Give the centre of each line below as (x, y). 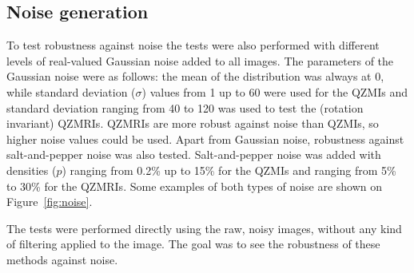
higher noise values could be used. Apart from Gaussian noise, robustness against (205, 138)
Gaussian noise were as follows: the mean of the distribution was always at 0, (195, 76)
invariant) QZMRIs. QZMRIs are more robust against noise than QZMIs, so (193, 123)
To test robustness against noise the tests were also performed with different (193, 45)
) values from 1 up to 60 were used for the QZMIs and (275, 91)
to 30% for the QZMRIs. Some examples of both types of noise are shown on (195, 186)
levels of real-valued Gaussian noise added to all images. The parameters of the (200, 60)
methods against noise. (62, 259)
